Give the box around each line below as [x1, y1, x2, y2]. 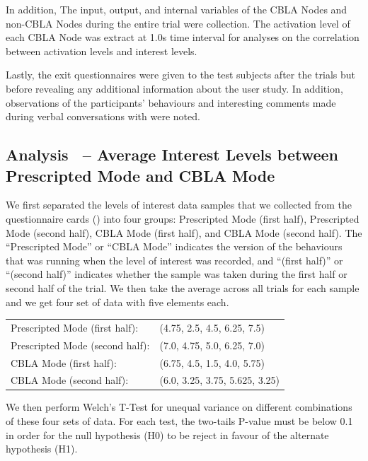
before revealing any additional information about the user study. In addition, [6, 81, 343, 95]
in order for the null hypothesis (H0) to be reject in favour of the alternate [6, 427, 329, 442]
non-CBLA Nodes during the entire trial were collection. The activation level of [6, 16, 350, 30]
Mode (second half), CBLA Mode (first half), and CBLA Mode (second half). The [6, 225, 362, 240]
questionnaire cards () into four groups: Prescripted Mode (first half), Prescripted [6, 211, 360, 226]
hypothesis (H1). [6, 441, 78, 456]
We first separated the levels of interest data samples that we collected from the [6, 197, 352, 212]
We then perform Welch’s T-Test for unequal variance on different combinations [6, 399, 352, 414]
